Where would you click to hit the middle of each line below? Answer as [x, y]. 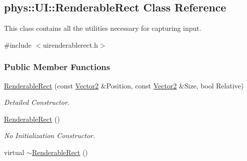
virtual [14, 152]
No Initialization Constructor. [50, 135]
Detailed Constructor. [37, 102]
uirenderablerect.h [71, 44]
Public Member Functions [57, 67]
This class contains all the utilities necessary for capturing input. [103, 28]
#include [18, 44]
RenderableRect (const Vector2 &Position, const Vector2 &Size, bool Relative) [124, 85]
